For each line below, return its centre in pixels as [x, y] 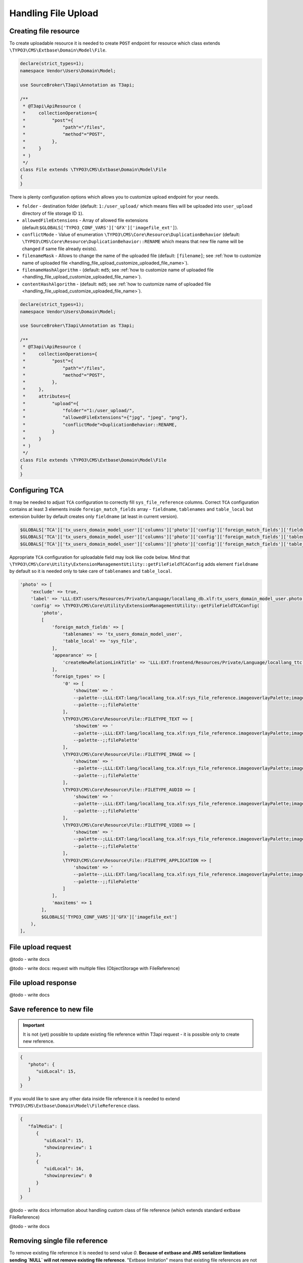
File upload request [40, 947]
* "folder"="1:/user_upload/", [79, 410]
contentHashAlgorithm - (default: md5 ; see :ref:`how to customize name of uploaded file [117, 284]
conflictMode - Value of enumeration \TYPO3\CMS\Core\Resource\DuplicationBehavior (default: [131, 234]
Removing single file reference [59, 1241]
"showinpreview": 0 [68, 1176]
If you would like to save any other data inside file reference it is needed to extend [95, 1098]
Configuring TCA [37, 490]
